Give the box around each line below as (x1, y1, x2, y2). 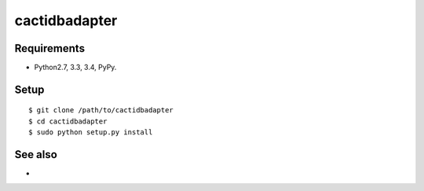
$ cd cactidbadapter (28, 116, 108, 126)
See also (14, 148, 58, 161)
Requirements (14, 42, 86, 55)
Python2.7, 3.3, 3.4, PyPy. (34, 63, 117, 72)
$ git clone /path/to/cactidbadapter (28, 106, 174, 115)
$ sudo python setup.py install (28, 128, 153, 137)
